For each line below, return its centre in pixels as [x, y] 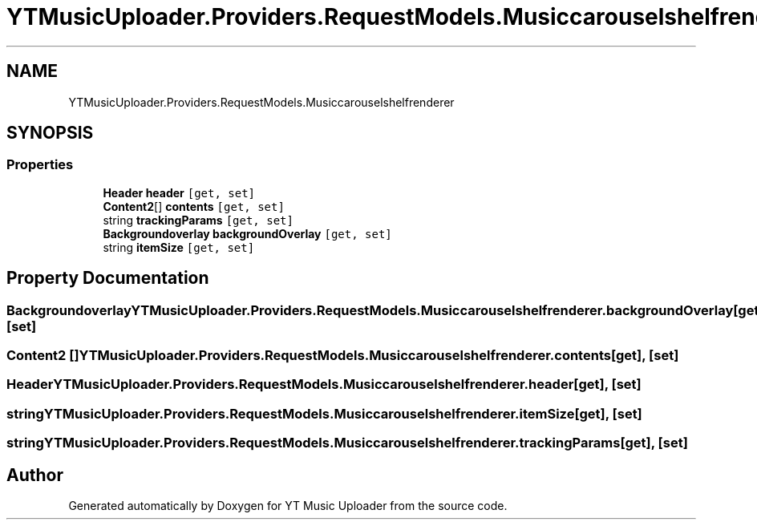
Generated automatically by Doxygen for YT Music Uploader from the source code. [288, 506]
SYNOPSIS [50, 133]
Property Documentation [108, 278]
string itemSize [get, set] [179, 247]
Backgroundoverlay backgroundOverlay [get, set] [247, 233]
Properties [40, 165]
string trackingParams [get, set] [198, 220]
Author [35, 475]
